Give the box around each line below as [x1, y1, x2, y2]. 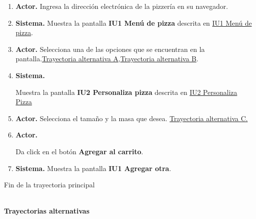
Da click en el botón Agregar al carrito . [15, 146, 144, 156]
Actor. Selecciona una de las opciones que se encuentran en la [15, 44, 205, 54]
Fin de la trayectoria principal [4, 179, 95, 190]
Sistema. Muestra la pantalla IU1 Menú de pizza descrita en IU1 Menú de [15, 17, 252, 28]
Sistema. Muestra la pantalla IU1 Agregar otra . [15, 163, 171, 173]
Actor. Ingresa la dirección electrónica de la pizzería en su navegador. [15, 1, 228, 11]
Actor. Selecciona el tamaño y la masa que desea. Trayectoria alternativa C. [15, 113, 248, 123]
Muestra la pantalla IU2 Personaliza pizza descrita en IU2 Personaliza [15, 87, 237, 97]
